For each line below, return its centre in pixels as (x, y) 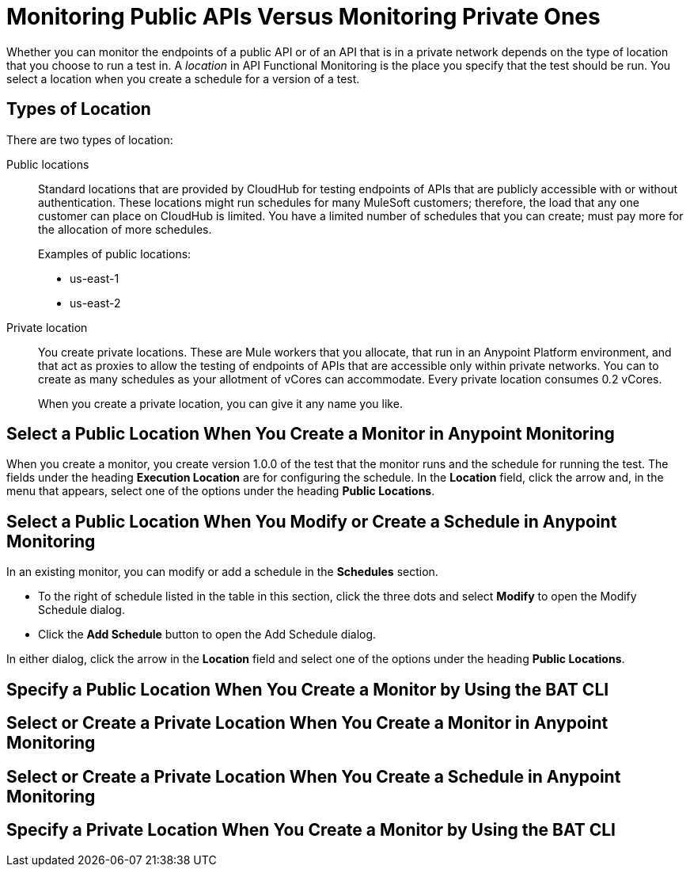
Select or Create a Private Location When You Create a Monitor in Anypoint (307, 723)
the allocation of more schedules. (125, 229)
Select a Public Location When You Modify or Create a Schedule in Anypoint (312, 521)
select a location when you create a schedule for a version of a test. (183, 78)
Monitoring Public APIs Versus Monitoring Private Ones (303, 17)
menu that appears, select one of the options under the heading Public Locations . (221, 491)
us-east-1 (95, 278)
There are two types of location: (90, 139)
